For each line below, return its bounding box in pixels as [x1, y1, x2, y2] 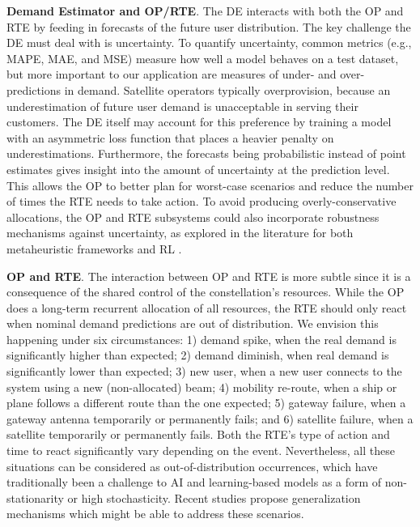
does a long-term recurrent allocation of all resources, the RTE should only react [6, 299, 407, 316]
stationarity [6, 489, 64, 506]
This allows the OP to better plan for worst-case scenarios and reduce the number [6, 176, 414, 193]
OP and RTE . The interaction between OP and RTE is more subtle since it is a [6, 267, 411, 284]
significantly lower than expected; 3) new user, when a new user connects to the [6, 363, 402, 380]
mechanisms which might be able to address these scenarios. [6, 505, 304, 522]
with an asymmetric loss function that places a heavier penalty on [6, 129, 334, 146]
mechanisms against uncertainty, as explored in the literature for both [6, 224, 354, 241]
